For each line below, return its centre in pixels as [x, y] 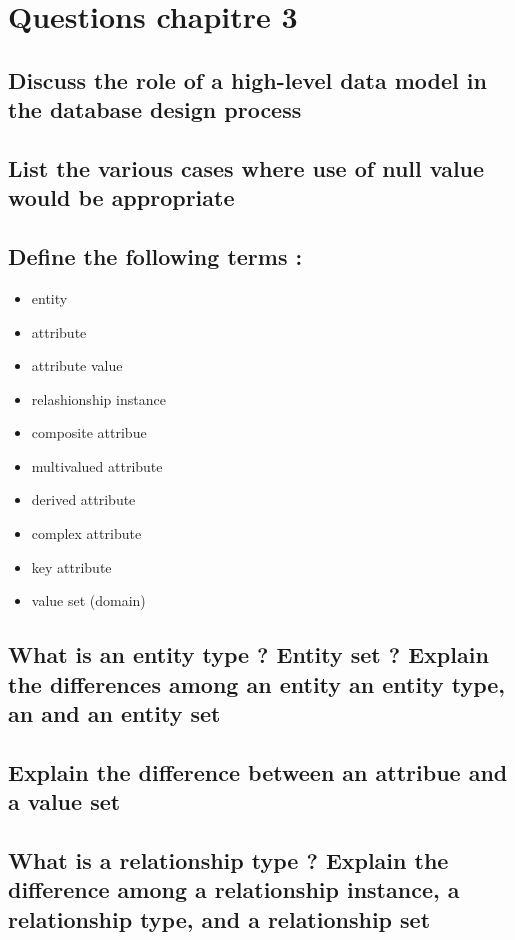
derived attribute [83, 499]
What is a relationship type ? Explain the [228, 859]
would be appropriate [121, 197]
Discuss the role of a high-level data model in [247, 79]
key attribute [71, 566]
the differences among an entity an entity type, [257, 683]
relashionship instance [98, 398]
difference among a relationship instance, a [234, 889]
